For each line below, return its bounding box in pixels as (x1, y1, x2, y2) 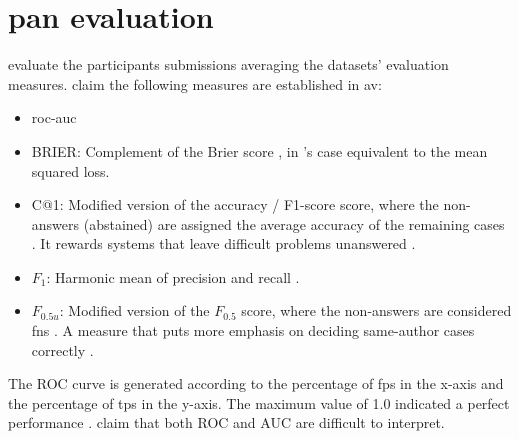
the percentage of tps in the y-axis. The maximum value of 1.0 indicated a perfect (8, 392, 510, 413)
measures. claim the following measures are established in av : (8, 73, 382, 94)
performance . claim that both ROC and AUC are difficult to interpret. (8, 412, 445, 433)
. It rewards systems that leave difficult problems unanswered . (31, 233, 416, 254)
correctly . (31, 339, 94, 360)
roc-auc (31, 107, 77, 128)
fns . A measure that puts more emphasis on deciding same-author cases (31, 320, 475, 341)
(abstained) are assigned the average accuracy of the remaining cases (83, 213, 505, 234)
